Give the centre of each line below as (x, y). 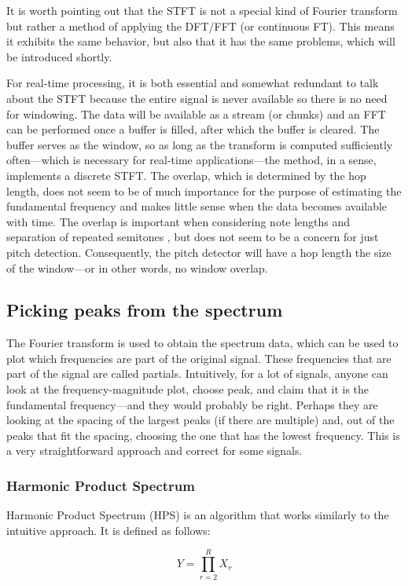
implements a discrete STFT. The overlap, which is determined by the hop (186, 175)
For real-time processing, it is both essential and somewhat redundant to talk (193, 83)
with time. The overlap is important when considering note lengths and (178, 221)
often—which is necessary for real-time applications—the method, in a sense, (191, 160)
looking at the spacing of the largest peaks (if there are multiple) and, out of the (200, 420)
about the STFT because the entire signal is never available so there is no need (197, 98)
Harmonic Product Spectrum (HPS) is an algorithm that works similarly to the (198, 515)
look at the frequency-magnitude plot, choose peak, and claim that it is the (188, 389)
